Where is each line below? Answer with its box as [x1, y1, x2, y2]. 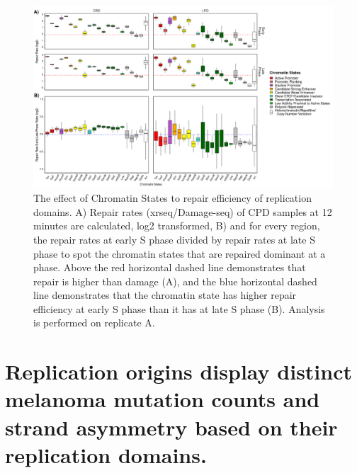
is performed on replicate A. [33, 315, 155, 330]
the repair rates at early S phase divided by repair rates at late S [33, 232, 315, 246]
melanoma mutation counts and [5, 384, 320, 414]
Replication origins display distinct [5, 357, 353, 386]
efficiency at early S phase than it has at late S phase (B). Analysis [33, 301, 325, 316]
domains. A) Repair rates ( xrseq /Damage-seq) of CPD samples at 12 [33, 204, 332, 219]
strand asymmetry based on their [5, 412, 338, 441]
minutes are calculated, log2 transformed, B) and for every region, [33, 218, 320, 233]
